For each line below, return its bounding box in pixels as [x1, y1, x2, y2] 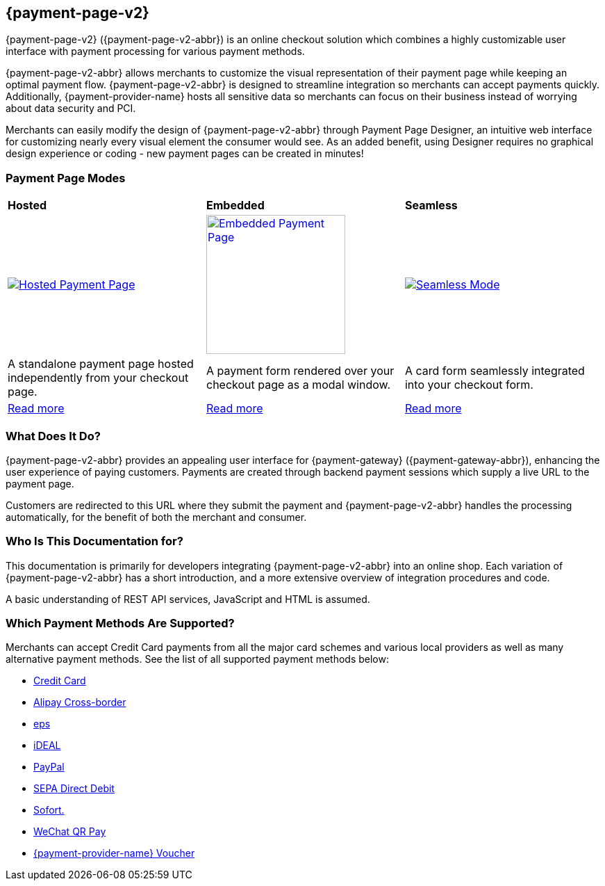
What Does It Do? [6, 428, 101, 443]
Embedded [206, 198, 265, 213]
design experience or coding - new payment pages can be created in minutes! [6, 147, 364, 160]
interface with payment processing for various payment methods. [6, 45, 305, 58]
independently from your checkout [8, 371, 189, 385]
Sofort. [33, 804, 65, 816]
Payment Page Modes [6, 170, 126, 185]
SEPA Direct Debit [33, 782, 115, 795]
